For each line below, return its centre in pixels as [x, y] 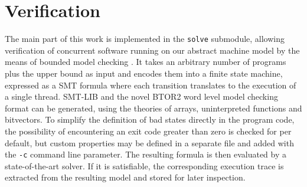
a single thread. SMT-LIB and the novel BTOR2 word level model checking [141, 96]
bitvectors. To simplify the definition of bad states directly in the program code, [150, 119]
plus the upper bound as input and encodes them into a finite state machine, [144, 73]
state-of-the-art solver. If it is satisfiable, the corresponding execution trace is [144, 165]
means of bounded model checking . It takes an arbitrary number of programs [146, 62]
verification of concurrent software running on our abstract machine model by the [152, 50]
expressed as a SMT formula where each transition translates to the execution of [151, 85]
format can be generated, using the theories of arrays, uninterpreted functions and [153, 108]
